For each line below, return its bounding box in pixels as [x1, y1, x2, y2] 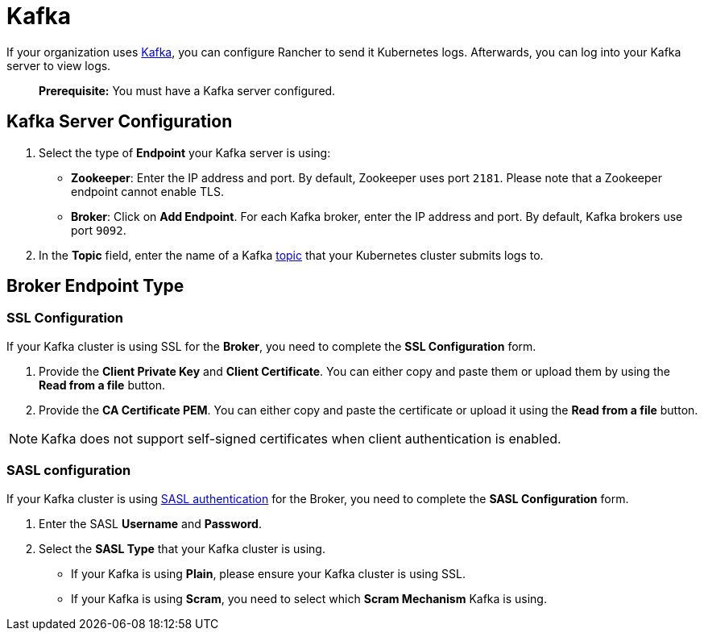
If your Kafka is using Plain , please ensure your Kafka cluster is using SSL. [71, 566, 466, 581]
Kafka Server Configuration [6, 111, 233, 132]
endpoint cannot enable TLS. [71, 184, 224, 198]
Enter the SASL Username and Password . [39, 516, 262, 531]
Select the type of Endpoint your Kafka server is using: [39, 145, 331, 160]
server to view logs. [6, 58, 111, 73]
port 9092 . [71, 223, 126, 237]
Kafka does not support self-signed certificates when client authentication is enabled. [41, 430, 561, 447]
